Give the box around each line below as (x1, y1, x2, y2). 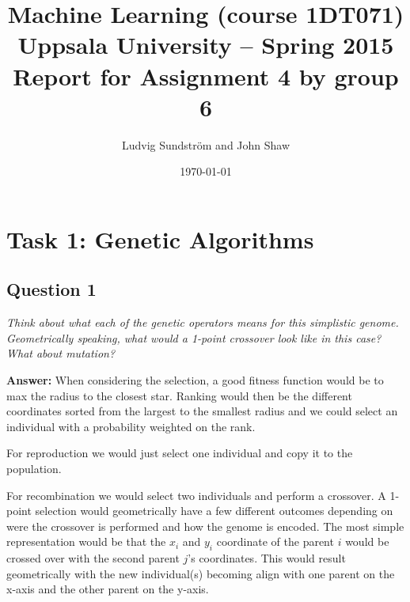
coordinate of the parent (216, 533, 334, 550)
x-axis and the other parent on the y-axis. (6, 581, 209, 597)
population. (6, 460, 62, 477)
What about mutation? (6, 345, 116, 362)
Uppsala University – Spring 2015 (17, 28, 394, 61)
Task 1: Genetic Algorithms (6, 222, 314, 255)
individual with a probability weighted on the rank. (6, 418, 256, 434)
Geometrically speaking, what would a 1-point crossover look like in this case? (6, 329, 382, 346)
